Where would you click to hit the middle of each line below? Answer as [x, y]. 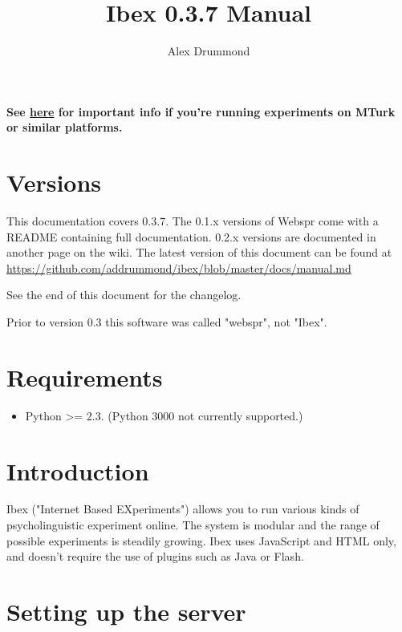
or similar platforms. [65, 127]
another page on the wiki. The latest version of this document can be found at [199, 252]
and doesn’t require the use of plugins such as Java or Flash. [155, 556]
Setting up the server [126, 611]
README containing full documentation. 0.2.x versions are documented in [191, 236]
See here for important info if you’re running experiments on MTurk [201, 111]
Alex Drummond [209, 51]
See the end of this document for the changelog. [124, 295]
